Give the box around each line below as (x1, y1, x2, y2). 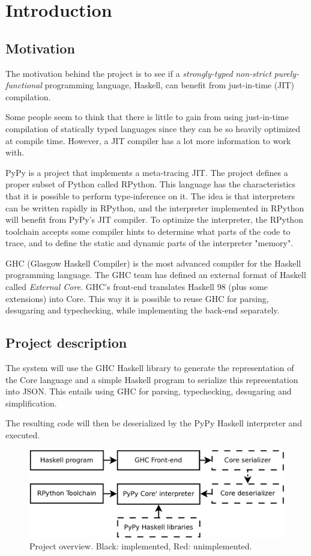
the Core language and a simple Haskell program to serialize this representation (5, 373, 298, 385)
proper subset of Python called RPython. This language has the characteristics (5, 178, 296, 190)
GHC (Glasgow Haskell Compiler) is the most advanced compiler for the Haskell (5, 256, 301, 269)
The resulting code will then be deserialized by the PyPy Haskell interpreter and (5, 417, 302, 429)
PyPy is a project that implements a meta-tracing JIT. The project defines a (5, 166, 288, 178)
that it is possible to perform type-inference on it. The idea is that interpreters (5, 189, 295, 202)
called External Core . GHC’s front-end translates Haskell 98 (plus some (5, 280, 268, 293)
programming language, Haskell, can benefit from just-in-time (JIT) (44, 79, 294, 91)
